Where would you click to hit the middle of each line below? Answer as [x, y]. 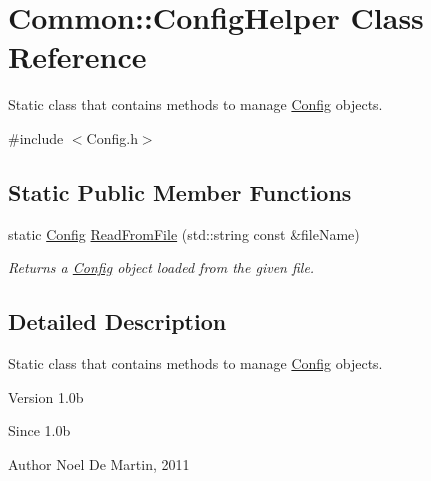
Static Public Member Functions [180, 191]
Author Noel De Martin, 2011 [99, 463]
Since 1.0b [39, 430]
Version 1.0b [46, 396]
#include [36, 137]
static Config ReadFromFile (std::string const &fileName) [184, 233]
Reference [77, 56]
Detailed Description [117, 321]
